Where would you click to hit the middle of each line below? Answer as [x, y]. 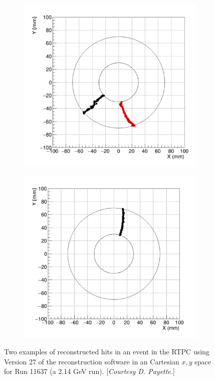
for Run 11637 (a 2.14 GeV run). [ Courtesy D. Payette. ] [90, 371]
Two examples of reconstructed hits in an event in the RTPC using [107, 352]
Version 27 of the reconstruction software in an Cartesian [92, 361]
